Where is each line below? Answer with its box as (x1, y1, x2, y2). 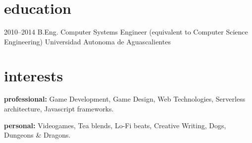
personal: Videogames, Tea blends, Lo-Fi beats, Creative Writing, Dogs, (4, 120, 226, 130)
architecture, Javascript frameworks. (4, 104, 114, 114)
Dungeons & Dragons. (4, 130, 71, 140)
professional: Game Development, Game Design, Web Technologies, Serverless (4, 94, 246, 104)
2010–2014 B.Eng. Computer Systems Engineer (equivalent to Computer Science (4, 27, 248, 37)
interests (4, 65, 63, 85)
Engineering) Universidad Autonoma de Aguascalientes (4, 36, 171, 46)
